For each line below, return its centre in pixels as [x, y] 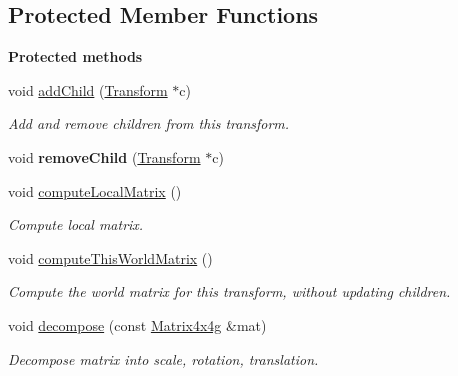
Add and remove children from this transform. [149, 123]
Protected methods [75, 56]
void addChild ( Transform [88, 89]
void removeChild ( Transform [104, 156]
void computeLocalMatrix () [95, 190]
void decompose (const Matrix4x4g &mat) [137, 324]
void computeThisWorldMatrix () [110, 257]
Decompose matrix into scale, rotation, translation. [163, 358]
